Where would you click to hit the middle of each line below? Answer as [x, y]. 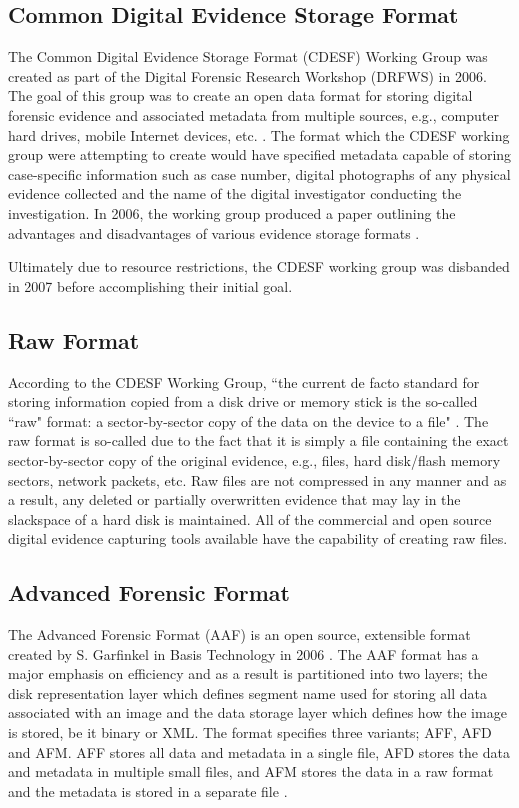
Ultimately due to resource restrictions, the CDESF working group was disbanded [259, 266]
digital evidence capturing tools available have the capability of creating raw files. [258, 538]
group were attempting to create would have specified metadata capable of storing [260, 154]
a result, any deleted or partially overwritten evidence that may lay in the [234, 499]
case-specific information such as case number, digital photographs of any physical [259, 173]
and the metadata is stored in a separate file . [148, 790]
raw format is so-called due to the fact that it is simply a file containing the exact [258, 440]
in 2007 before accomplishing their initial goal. [150, 285]
